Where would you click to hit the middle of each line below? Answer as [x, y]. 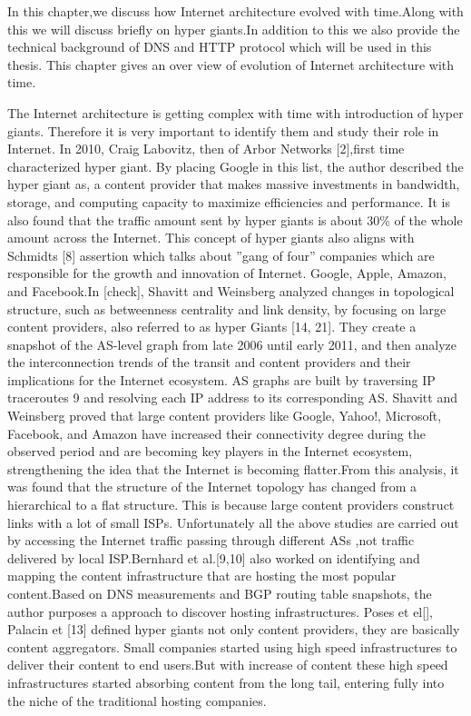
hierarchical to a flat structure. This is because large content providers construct [231, 505]
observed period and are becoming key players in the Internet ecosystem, [210, 451]
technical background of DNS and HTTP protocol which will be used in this [220, 47]
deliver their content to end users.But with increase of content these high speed [228, 665]
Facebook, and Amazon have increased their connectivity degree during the [216, 433]
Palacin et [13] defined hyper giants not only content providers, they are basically [234, 629]
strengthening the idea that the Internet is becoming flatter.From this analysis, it [233, 468]
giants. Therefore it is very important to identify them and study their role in [223, 130]
